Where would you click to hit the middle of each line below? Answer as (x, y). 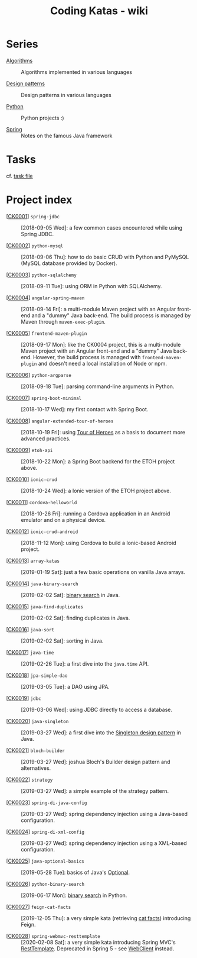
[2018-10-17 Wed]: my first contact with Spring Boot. (85, 409)
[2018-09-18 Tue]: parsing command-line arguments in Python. (98, 386)
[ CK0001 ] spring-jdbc (33, 216)
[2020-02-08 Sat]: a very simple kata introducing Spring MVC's (98, 942)
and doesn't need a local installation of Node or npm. (102, 363)
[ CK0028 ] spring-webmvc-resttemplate (53, 936)
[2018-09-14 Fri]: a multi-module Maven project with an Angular (98, 309)
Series (22, 44)
